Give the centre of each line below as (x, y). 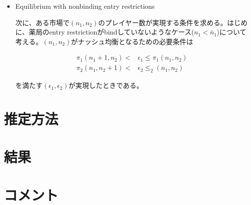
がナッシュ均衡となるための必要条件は (132, 41)
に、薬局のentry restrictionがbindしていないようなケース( (105, 32)
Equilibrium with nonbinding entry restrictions (85, 6)
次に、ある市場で (42, 22)
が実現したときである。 (106, 85)
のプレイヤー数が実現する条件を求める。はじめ (173, 22)
